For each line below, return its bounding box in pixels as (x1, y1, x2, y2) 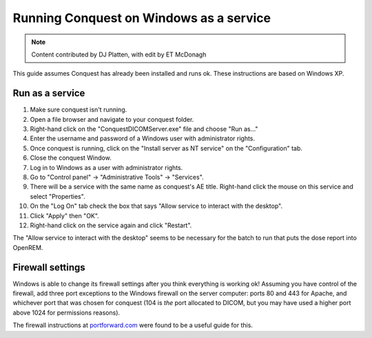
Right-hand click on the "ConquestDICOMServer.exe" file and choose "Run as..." (30, 125, 258, 134)
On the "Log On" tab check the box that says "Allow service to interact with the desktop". (30, 202, 282, 210)
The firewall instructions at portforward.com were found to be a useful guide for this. (12, 321, 253, 330)
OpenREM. (12, 243, 43, 251)
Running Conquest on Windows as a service (12, 10, 271, 25)
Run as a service (12, 87, 85, 99)
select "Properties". (30, 192, 85, 200)
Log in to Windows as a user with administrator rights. (30, 163, 183, 171)
